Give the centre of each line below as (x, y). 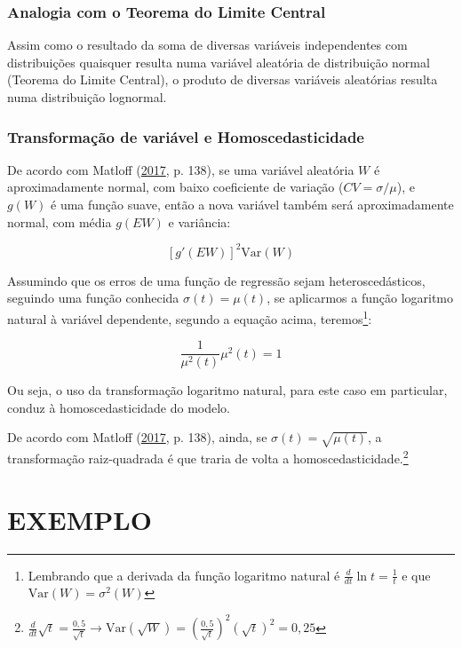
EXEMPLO (80, 519)
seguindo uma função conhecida (93, 298)
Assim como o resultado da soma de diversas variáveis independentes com (207, 45)
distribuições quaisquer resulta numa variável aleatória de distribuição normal (219, 62)
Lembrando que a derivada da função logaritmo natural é (184, 575)
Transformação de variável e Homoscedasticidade (186, 136)
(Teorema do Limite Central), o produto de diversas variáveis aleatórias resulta (223, 79)
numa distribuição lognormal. (87, 97)
